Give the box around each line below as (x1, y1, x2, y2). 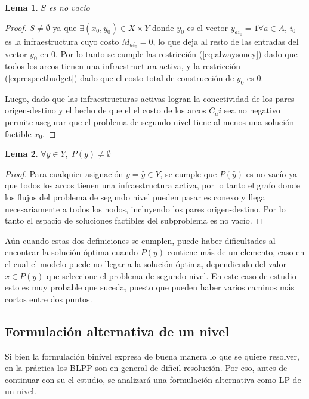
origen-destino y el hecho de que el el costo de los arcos (5, 104, 206, 116)
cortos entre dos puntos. (5, 292, 92, 305)
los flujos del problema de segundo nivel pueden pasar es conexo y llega (5, 191, 265, 203)
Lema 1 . (5, 1, 38, 13)
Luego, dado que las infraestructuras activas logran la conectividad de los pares (5, 92, 295, 104)
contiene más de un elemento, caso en (167, 246, 305, 258)
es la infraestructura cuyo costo (5, 35, 119, 47)
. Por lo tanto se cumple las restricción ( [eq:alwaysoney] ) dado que (55, 47, 298, 60)
